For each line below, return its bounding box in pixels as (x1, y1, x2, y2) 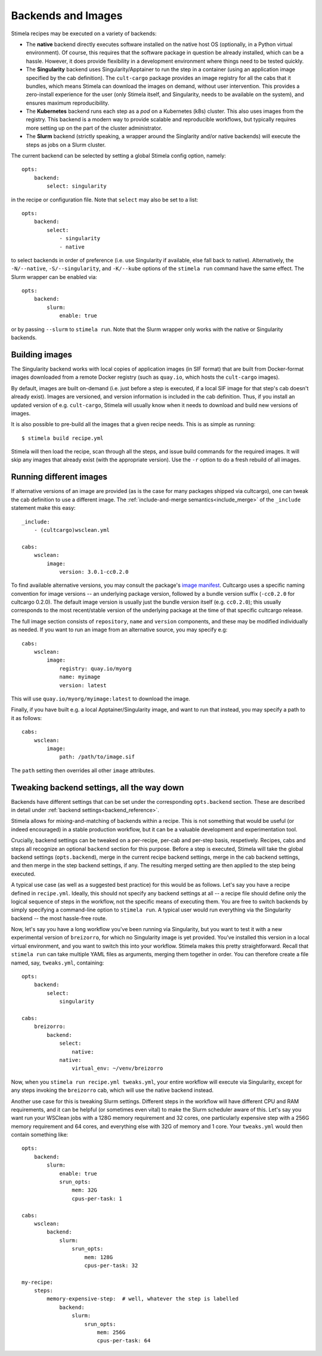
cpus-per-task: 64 (97, 1337, 151, 1344)
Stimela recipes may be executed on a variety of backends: (11, 30, 157, 37)
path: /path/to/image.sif (59, 754, 135, 760)
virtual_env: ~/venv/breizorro (72, 1065, 163, 1072)
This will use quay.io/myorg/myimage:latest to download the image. (11, 695, 191, 702)
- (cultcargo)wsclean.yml (33, 527, 110, 533)
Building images (11, 350, 73, 360)
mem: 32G (72, 1187, 98, 1193)
